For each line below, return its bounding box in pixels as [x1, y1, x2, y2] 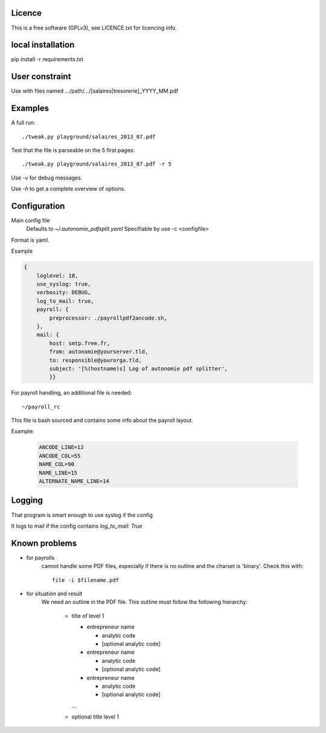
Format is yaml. [11, 236, 50, 244]
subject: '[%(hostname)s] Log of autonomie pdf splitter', [49, 365, 228, 372]
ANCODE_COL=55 [39, 452, 81, 459]
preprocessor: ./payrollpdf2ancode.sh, [49, 314, 167, 321]
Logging [11, 496, 43, 506]
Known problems [11, 538, 77, 548]
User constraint [11, 71, 71, 82]
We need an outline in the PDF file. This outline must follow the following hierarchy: [41, 598, 248, 605]
